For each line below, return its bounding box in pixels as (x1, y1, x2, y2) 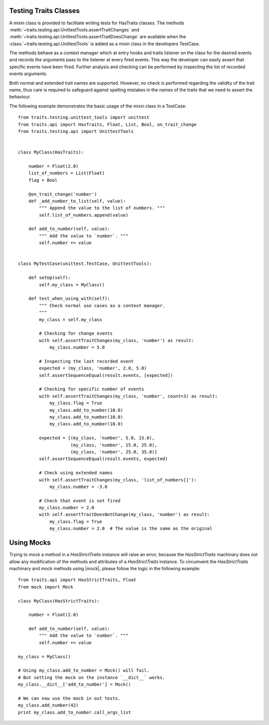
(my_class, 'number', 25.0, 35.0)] (70, 449, 157, 455)
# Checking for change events (39, 331, 113, 336)
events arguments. (9, 71, 48, 77)
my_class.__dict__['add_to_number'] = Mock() (18, 682, 132, 687)
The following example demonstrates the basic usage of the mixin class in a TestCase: (9, 103, 187, 109)
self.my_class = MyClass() (39, 282, 105, 287)
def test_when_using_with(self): (28, 296, 111, 301)
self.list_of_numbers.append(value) (39, 212, 129, 218)
